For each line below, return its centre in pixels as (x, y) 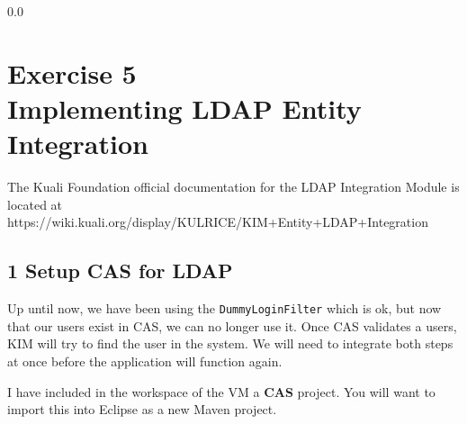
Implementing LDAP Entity (184, 108)
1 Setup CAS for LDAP (120, 271)
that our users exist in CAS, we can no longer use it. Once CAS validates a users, (232, 325)
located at (35, 204)
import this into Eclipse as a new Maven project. (142, 409)
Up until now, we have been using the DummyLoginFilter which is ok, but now (225, 308)
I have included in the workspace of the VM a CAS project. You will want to (221, 391)
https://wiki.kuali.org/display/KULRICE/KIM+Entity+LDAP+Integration (218, 222)
